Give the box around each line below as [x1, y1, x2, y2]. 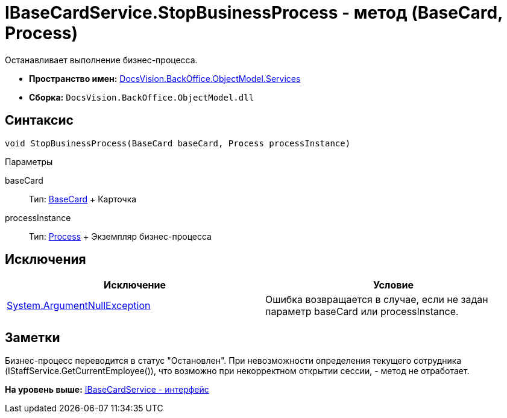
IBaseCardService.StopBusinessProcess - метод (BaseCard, [5, 2, 503, 23]
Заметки [5, 329, 60, 345]
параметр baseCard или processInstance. [265, 305, 459, 318]
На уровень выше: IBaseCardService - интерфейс [5, 384, 209, 395]
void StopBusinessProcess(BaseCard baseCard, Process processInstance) [5, 138, 351, 148]
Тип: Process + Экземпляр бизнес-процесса [29, 231, 212, 242]
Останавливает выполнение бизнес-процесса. [5, 54, 198, 65]
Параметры [5, 156, 53, 167]
